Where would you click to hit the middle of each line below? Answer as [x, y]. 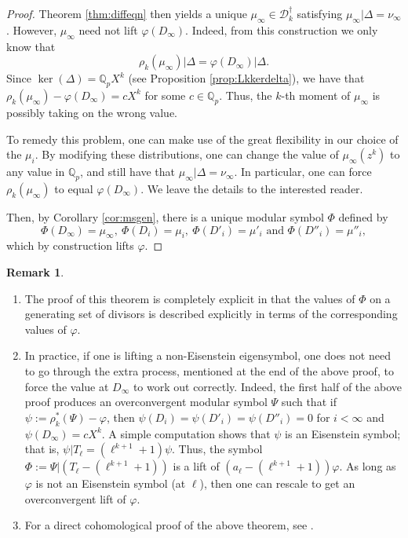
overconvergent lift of [75, 498]
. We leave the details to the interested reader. [252, 188]
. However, [32, 29]
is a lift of [196, 466]
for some [165, 95]
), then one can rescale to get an [277, 483]
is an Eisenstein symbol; [343, 433]
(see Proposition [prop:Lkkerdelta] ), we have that [246, 78]
